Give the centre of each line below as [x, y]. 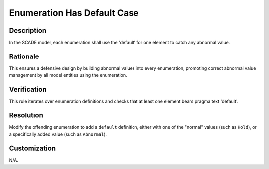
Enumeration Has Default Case [74, 13]
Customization [33, 148]
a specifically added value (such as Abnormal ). [58, 134]
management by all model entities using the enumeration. [68, 75]
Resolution [26, 116]
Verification [28, 89]
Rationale [24, 56]
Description [28, 30]
